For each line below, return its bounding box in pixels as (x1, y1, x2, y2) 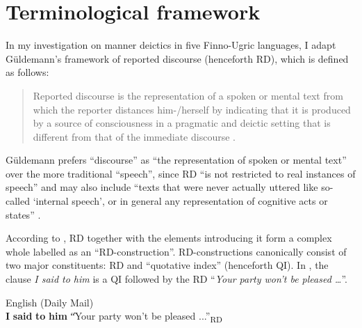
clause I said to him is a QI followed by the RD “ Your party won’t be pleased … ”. (6, 272, 347, 286)
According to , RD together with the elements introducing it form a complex (6, 231, 332, 245)
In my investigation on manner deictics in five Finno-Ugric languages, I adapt (6, 38, 336, 52)
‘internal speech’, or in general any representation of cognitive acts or (33, 194, 328, 208)
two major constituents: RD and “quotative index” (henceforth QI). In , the (6, 258, 329, 272)
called (6, 194, 30, 208)
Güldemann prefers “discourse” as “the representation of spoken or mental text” (6, 153, 347, 167)
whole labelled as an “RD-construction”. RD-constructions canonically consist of (6, 244, 347, 258)
